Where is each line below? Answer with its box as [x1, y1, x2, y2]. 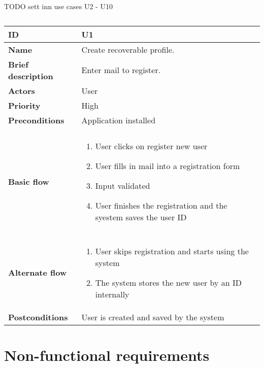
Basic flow [8, 175, 49, 187]
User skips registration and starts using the [95, 245, 249, 257]
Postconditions [8, 311, 68, 323]
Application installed [81, 114, 156, 126]
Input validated [95, 179, 150, 191]
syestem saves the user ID [95, 211, 187, 223]
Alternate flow [8, 266, 67, 279]
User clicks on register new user [95, 140, 208, 152]
